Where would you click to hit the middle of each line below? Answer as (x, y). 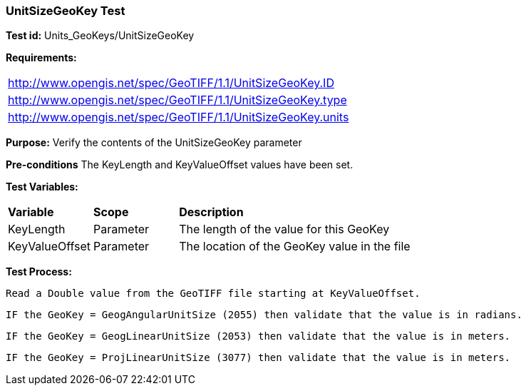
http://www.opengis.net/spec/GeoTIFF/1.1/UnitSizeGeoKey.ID (171, 83)
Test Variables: (42, 187)
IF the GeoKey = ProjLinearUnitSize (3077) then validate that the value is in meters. (258, 358)
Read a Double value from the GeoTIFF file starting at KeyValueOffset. (213, 294)
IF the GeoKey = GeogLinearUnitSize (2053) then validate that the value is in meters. (258, 336)
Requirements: (41, 58)
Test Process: (39, 272)
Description (211, 212)
